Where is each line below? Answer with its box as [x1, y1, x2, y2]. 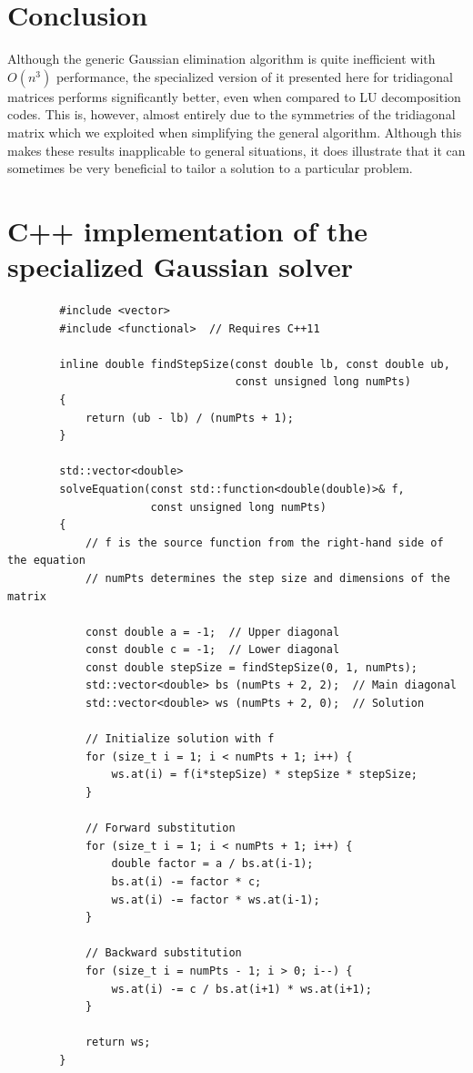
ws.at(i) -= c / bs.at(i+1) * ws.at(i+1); [111, 982, 372, 996]
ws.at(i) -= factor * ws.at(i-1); [111, 893, 320, 906]
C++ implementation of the [7, 211, 368, 249]
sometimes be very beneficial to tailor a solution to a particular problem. [7, 158, 413, 178]
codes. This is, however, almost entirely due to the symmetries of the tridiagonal [7, 105, 456, 124]
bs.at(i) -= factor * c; [111, 875, 262, 888]
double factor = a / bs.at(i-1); [111, 857, 314, 871]
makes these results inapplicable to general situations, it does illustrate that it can [7, 140, 466, 159]
